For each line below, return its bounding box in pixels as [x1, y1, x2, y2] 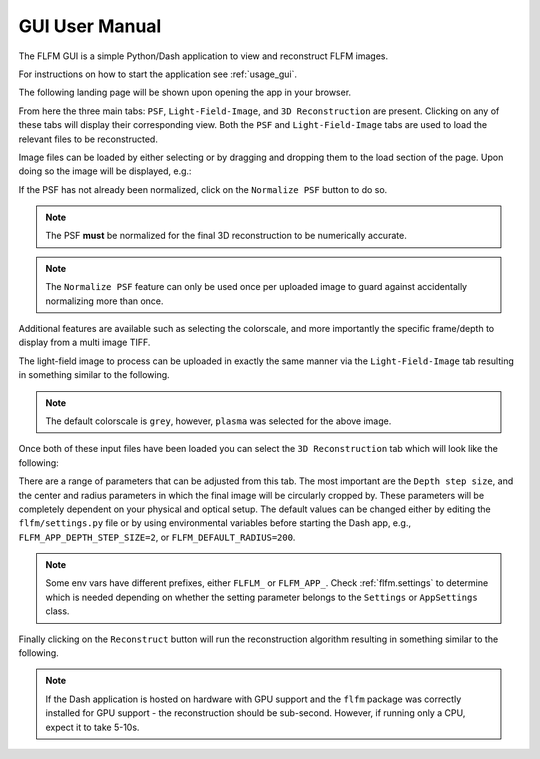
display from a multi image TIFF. [18, 336, 151, 349]
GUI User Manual [18, 15, 162, 37]
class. [45, 605, 70, 617]
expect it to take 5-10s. [45, 721, 140, 733]
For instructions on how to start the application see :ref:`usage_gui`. [18, 68, 297, 80]
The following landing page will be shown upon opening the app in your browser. [18, 86, 352, 99]
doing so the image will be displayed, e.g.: [18, 165, 192, 177]
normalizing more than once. [45, 295, 164, 307]
